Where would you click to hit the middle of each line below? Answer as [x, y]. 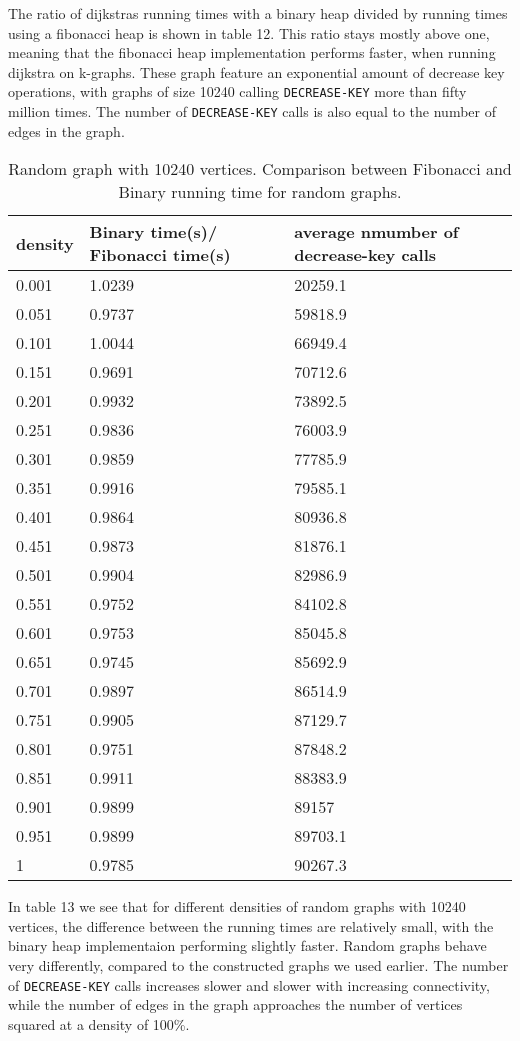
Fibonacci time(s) [160, 255]
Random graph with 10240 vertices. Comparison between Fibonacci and [260, 169]
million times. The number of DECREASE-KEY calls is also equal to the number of [252, 111]
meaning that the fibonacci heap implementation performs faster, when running [252, 52]
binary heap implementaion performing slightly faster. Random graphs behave [247, 945]
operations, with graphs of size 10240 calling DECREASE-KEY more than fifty [237, 91]
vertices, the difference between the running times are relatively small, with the [251, 925]
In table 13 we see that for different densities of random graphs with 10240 [237, 906]
